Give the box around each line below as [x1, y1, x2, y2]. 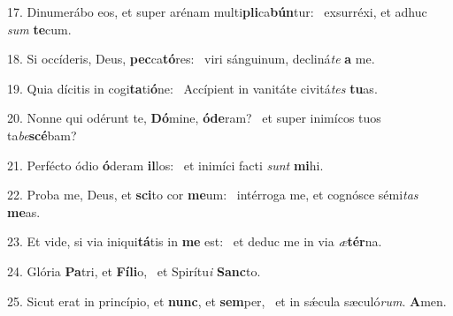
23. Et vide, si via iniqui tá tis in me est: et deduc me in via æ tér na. [7, 232, 382, 251]
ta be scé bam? [7, 125, 77, 144]
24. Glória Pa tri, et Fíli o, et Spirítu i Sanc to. [7, 261, 261, 280]
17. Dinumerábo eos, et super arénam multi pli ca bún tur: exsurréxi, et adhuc [7, 3, 427, 20]
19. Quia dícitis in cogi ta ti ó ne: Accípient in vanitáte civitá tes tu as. [7, 79, 378, 97]
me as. [7, 202, 41, 221]
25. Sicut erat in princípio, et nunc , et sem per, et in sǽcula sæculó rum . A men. [7, 291, 447, 310]
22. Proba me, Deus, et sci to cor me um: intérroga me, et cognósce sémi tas [7, 185, 418, 204]
